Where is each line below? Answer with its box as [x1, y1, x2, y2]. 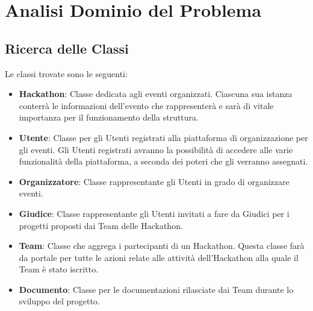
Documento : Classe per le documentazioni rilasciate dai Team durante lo [19, 283, 294, 295]
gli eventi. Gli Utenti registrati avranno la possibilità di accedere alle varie [19, 143, 293, 155]
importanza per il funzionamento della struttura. [19, 111, 199, 124]
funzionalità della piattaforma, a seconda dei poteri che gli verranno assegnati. [19, 155, 308, 168]
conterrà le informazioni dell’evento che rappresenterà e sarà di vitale [19, 99, 274, 112]
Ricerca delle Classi [5, 39, 129, 57]
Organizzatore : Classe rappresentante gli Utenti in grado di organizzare [19, 175, 290, 187]
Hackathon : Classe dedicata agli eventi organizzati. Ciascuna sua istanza [19, 87, 293, 100]
